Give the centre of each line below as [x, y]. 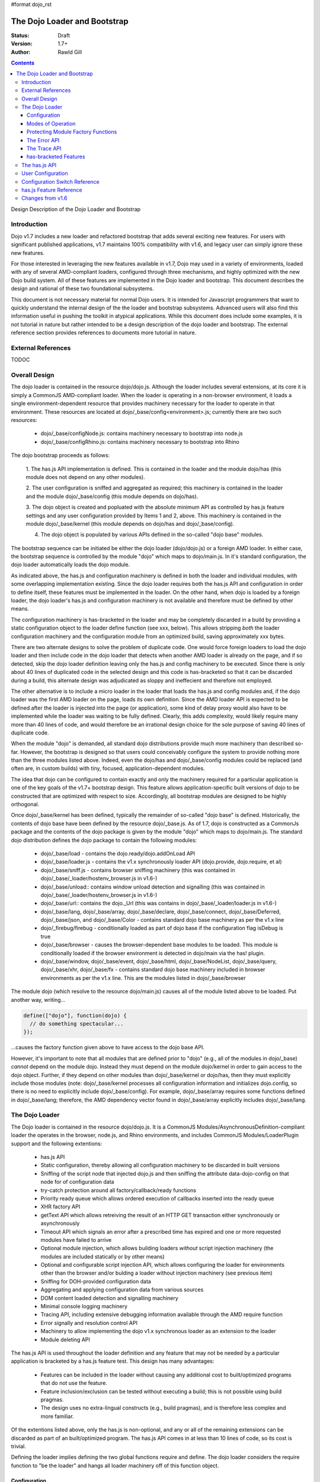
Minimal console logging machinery [84, 1307]
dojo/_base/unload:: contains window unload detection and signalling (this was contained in [153, 887]
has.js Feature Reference [52, 190]
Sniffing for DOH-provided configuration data [96, 1281]
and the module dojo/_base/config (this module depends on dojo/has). [112, 496]
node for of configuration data [77, 1182]
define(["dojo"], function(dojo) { [75, 1015]
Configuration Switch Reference [61, 181]
